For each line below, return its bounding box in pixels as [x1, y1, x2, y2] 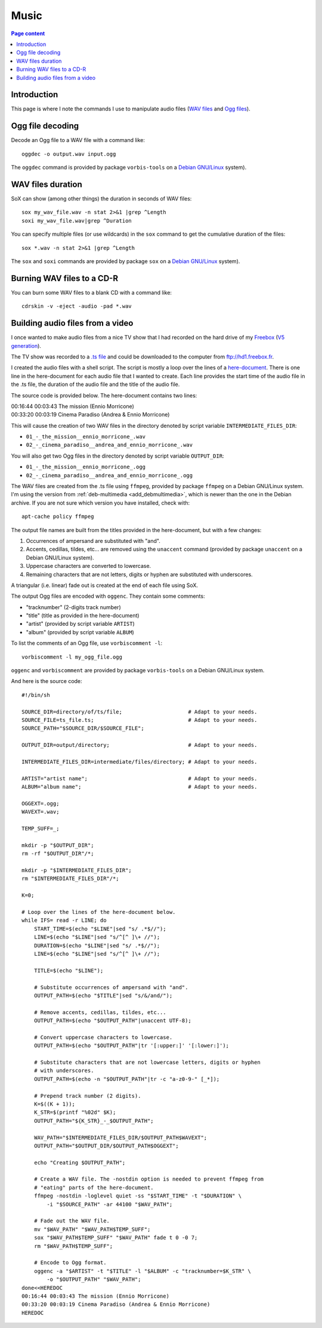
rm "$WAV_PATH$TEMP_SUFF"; [33, 1243, 113, 1249]
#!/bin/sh [21, 691, 50, 698]
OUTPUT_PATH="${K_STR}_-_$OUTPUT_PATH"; [33, 1117, 154, 1124]
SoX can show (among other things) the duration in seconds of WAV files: [11, 195, 192, 202]
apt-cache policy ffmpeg [21, 513, 94, 520]
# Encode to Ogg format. [33, 1259, 107, 1266]
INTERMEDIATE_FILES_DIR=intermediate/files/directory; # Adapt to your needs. [21, 758, 258, 765]
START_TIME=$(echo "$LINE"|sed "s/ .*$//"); [33, 925, 166, 932]
